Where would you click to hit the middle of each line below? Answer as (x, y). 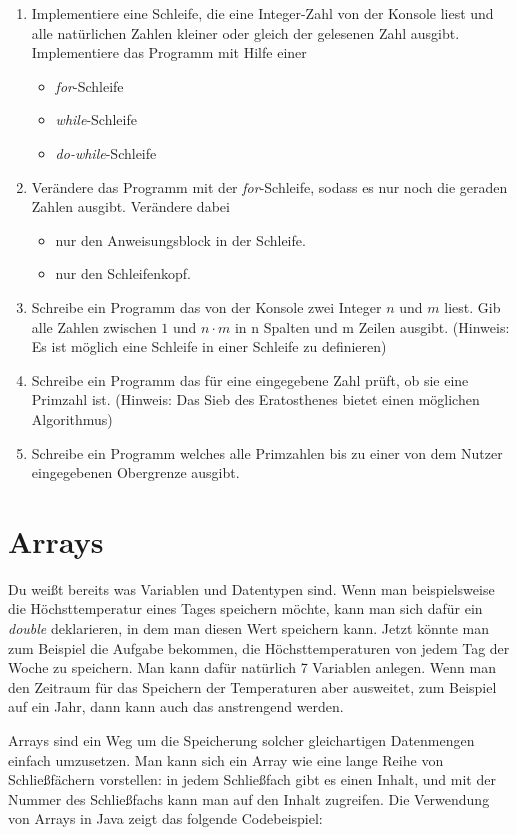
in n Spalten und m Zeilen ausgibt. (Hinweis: (372, 326)
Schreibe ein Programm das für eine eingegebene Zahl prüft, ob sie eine (250, 379)
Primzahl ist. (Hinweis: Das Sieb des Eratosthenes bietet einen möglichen (255, 399)
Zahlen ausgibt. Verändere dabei (130, 206)
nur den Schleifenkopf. (123, 273)
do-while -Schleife (106, 152)
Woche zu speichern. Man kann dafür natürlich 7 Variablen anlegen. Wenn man (252, 667)
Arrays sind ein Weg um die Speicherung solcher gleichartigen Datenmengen (241, 739)
